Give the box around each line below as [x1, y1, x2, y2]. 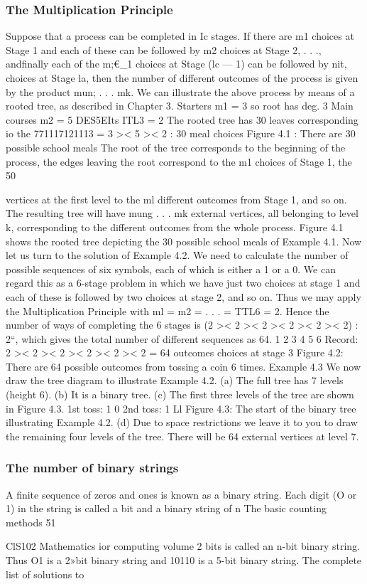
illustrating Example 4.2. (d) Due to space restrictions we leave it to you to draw [6, 415, 358, 430]
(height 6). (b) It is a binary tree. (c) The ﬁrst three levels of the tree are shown [6, 387, 354, 402]
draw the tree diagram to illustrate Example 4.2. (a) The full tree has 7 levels [6, 373, 344, 388]
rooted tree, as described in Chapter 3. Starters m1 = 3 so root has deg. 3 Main [6, 98, 354, 113]
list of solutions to [6, 566, 84, 581]
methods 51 [6, 514, 56, 529]
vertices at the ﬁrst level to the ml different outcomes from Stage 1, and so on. [6, 191, 347, 206]
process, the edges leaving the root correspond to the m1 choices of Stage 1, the [6, 154, 352, 169]
